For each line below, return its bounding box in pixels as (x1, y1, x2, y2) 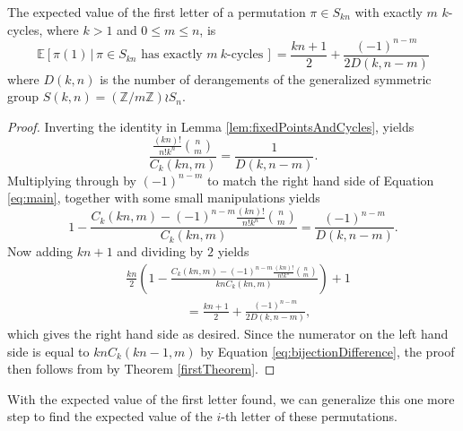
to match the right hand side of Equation (207, 170, 434, 189)
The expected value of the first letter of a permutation (7, 3, 306, 21)
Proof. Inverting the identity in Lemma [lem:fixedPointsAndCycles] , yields (7, 116, 415, 135)
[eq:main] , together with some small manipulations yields (7, 188, 320, 207)
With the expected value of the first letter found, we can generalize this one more (7, 389, 455, 408)
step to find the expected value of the (7, 407, 213, 426)
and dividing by (117, 242, 204, 261)
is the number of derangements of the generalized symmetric (100, 69, 432, 88)
